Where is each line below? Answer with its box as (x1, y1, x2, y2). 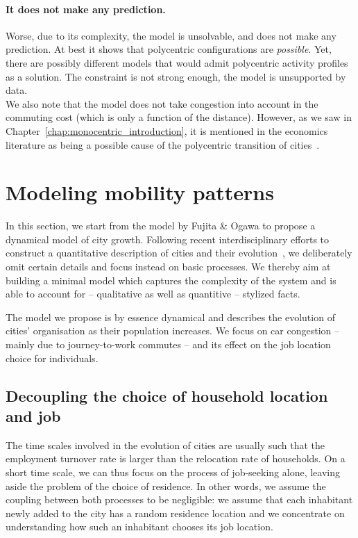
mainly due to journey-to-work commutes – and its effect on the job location (6, 337, 331, 352)
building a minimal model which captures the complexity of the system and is (6, 272, 336, 287)
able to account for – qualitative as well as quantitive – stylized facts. (6, 286, 300, 301)
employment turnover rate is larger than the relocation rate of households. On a (6, 451, 346, 466)
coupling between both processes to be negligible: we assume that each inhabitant (6, 492, 353, 507)
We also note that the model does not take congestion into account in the (6, 96, 318, 111)
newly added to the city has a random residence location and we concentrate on (6, 505, 345, 520)
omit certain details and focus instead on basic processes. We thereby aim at (6, 259, 331, 274)
